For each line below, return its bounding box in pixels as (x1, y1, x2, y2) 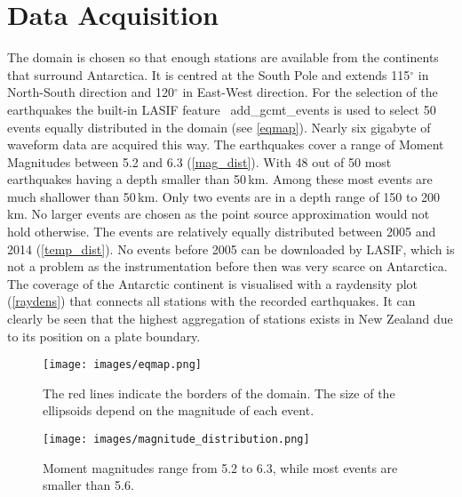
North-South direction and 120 (7, 83, 174, 101)
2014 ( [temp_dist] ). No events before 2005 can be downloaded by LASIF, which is (7, 239, 455, 258)
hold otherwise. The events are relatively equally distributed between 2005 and (7, 222, 436, 241)
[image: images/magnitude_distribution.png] (43, 433, 310, 446)
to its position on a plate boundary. (7, 326, 201, 345)
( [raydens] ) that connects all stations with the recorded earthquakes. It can (7, 292, 416, 310)
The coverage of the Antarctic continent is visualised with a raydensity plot (7, 274, 418, 293)
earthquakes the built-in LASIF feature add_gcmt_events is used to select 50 (7, 100, 436, 118)
